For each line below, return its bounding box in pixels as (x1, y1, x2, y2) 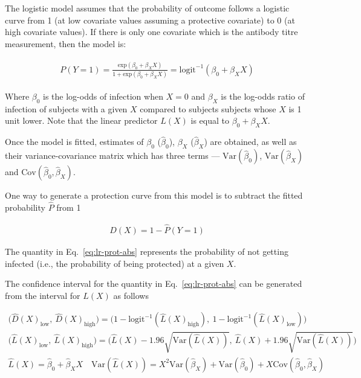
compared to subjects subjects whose (140, 102, 276, 115)
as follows (113, 289, 149, 301)
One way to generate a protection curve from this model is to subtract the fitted (5, 189, 303, 202)
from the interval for (5, 289, 80, 301)
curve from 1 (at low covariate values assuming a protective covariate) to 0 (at (5, 13, 295, 26)
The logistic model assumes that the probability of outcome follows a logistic (5, 2, 290, 14)
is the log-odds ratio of (221, 90, 305, 103)
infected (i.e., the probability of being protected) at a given (5, 257, 224, 269)
